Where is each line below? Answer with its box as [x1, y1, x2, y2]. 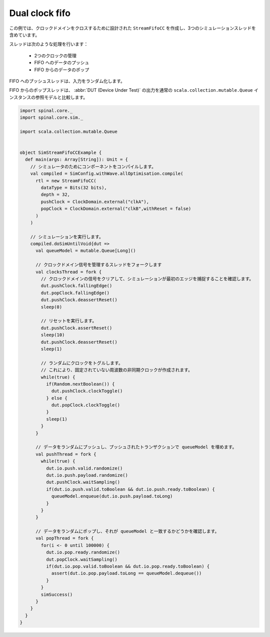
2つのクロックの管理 [34, 53, 77, 59]
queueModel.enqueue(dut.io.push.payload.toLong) [51, 494, 173, 499]
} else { [45, 395, 67, 401]
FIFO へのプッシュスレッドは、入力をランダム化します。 [9, 78, 125, 84]
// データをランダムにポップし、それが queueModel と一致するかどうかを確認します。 [35, 529, 219, 534]
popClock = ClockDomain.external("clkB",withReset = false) [40, 206, 191, 211]
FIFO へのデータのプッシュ [34, 60, 89, 66]
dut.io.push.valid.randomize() [45, 465, 123, 471]
